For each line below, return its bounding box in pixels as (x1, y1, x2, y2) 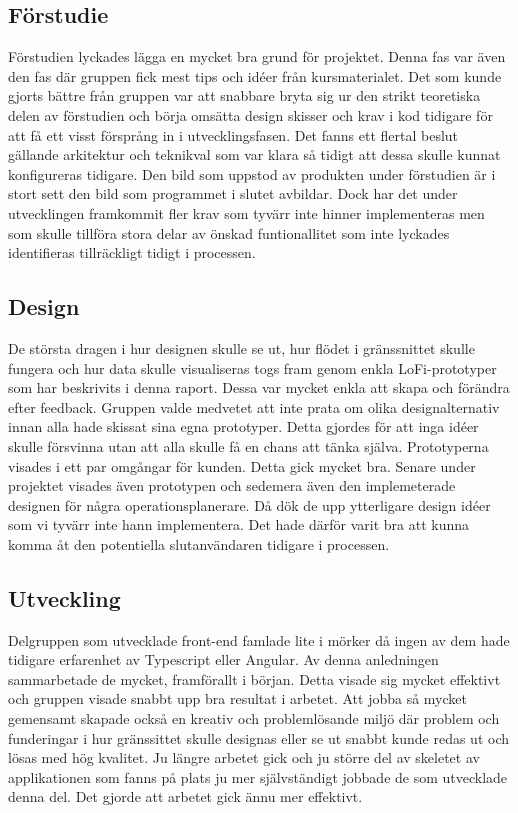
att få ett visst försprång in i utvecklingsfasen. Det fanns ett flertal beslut (8, 124, 459, 145)
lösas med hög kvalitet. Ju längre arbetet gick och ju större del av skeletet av (8, 747, 480, 768)
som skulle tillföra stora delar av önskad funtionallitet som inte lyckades (8, 222, 450, 243)
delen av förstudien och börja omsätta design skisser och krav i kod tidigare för (8, 104, 493, 125)
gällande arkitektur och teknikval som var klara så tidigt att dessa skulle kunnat (8, 144, 501, 165)
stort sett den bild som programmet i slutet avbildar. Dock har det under (8, 183, 458, 204)
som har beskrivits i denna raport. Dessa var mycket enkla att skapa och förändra (8, 377, 510, 398)
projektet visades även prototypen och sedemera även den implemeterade (8, 475, 456, 496)
